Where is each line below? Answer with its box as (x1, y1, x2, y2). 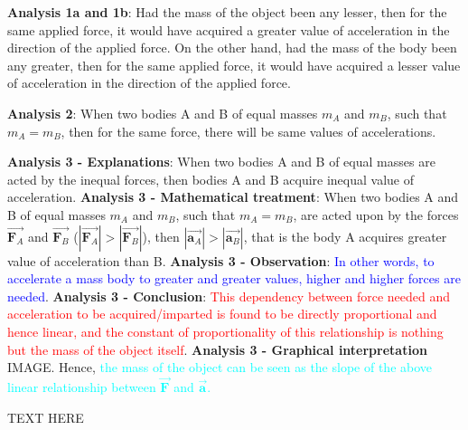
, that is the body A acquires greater (243, 226, 447, 245)
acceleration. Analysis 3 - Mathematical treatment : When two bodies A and (7, 187, 459, 206)
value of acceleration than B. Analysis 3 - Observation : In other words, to (7, 251, 435, 270)
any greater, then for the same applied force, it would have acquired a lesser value (7, 55, 461, 74)
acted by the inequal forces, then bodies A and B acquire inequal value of (7, 169, 414, 188)
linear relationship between (7, 377, 156, 396)
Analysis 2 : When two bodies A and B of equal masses (7, 103, 318, 122)
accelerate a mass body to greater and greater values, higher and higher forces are (7, 269, 461, 288)
